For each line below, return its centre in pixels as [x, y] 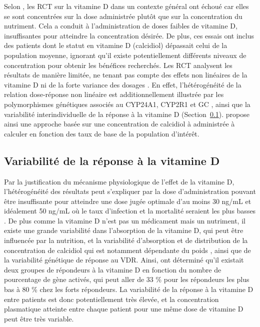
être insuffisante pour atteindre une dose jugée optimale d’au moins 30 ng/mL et [128, 201]
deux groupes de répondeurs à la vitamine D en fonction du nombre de [113, 269]
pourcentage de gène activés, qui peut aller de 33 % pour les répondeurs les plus [127, 279]
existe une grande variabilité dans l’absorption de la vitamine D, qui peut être [124, 230]
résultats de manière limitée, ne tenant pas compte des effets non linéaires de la [126, 75]
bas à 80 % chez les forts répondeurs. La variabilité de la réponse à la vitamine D [129, 289]
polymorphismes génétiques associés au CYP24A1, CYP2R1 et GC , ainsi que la [127, 104]
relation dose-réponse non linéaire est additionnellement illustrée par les [114, 94]
